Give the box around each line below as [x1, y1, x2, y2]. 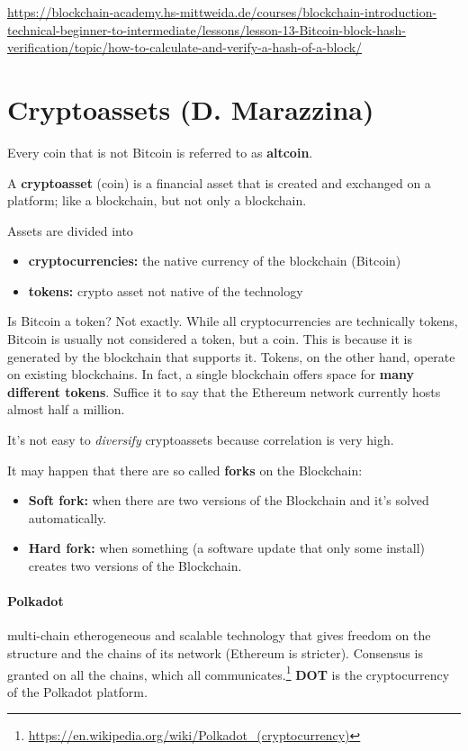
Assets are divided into [7, 221, 133, 240]
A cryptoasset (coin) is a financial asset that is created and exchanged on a [7, 173, 431, 192]
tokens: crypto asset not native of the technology [28, 281, 303, 300]
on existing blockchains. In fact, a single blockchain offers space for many [7, 365, 415, 384]
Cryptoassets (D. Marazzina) [7, 90, 374, 127]
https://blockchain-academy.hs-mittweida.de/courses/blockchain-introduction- [7, 3, 437, 21]
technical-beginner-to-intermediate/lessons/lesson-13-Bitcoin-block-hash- [7, 20, 406, 39]
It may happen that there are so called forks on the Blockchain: [7, 460, 363, 479]
